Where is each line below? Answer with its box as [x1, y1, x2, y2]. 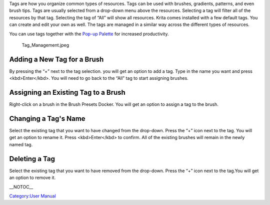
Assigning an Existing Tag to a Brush [9, 88, 126, 97]
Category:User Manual [9, 193, 56, 199]
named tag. [9, 141, 33, 147]
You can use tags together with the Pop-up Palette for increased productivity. [9, 30, 169, 37]
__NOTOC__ [9, 184, 33, 190]
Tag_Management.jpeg [21, 42, 69, 48]
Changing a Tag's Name [9, 114, 85, 123]
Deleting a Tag [9, 155, 55, 163]
